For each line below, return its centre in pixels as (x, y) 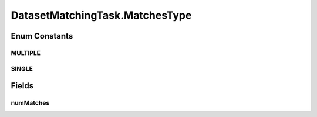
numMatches (30, 103)
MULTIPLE (26, 53)
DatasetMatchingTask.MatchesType (101, 15)
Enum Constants (42, 36)
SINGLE (22, 68)
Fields (22, 86)
